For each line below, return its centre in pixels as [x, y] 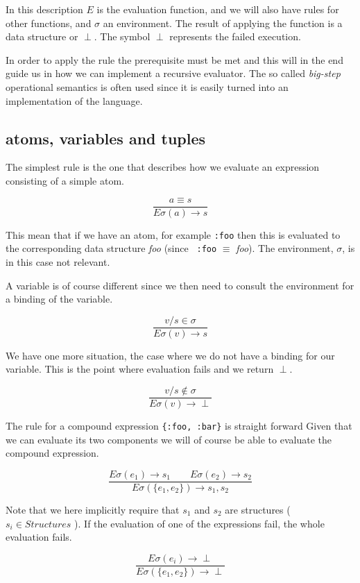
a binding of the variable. [59, 299]
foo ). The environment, [285, 248]
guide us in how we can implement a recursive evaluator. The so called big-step [173, 73]
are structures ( [258, 509]
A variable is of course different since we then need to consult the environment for [180, 285]
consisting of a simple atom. [65, 180]
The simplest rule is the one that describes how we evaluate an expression [163, 167]
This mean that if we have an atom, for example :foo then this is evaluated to [173, 234]
